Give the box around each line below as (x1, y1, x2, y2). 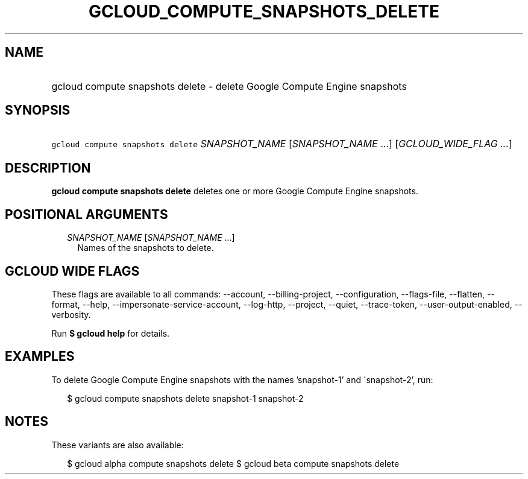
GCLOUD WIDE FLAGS (5, 263, 140, 279)
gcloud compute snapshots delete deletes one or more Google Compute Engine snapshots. (51, 186, 418, 197)
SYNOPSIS (5, 103, 71, 118)
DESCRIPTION (5, 160, 91, 176)
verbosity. (51, 309, 91, 320)
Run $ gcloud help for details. (51, 328, 170, 338)
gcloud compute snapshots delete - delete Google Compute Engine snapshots (51, 80, 407, 92)
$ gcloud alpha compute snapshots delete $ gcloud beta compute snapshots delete (67, 458, 400, 469)
